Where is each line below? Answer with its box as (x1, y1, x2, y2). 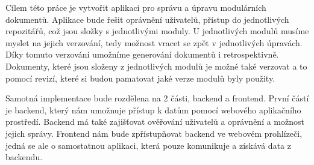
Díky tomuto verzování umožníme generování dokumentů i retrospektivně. (5, 48, 279, 61)
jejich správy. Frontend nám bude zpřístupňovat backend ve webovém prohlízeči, (5, 127, 303, 139)
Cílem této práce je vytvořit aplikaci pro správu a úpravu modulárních (5, 1, 266, 13)
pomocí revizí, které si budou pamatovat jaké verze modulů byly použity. (5, 71, 275, 84)
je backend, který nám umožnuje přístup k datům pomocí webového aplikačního (5, 103, 301, 116)
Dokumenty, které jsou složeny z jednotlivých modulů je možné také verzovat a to (5, 59, 307, 72)
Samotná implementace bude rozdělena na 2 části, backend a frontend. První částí (5, 92, 309, 104)
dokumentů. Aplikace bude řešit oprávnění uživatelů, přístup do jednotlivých (5, 13, 289, 25)
